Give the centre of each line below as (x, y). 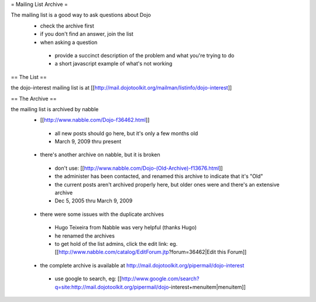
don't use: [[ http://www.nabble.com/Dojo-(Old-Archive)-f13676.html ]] (139, 168)
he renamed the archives (85, 236)
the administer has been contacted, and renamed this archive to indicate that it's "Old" (159, 176)
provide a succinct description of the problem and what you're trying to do (145, 55)
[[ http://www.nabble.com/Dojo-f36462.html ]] (95, 120)
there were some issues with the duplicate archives (102, 214)
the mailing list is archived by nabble (55, 109)
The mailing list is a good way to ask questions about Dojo (81, 15)
